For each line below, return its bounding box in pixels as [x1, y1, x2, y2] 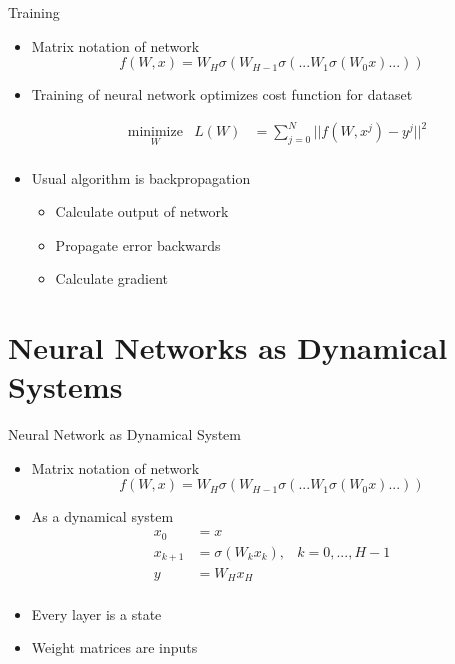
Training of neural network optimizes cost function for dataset [31, 84, 413, 105]
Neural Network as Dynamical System [8, 424, 241, 445]
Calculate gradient [55, 268, 169, 289]
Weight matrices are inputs [31, 637, 198, 658]
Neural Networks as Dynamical [8, 327, 448, 368]
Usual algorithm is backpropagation [31, 167, 251, 188]
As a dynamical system [31, 506, 174, 527]
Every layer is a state [31, 603, 162, 624]
